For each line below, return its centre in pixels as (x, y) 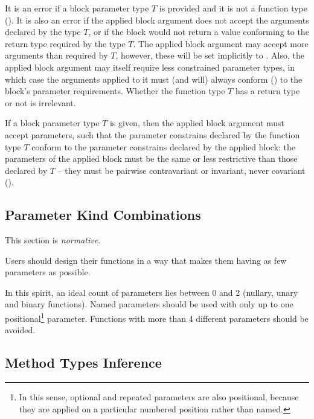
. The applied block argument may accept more (221, 43)
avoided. (20, 330)
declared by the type (43, 32)
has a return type (268, 91)
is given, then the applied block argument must (197, 123)
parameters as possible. (48, 272)
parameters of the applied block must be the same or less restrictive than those (151, 158)
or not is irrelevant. (40, 102)
